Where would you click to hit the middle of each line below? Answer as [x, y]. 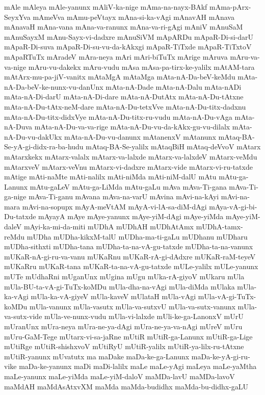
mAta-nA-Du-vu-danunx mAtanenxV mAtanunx [140, 136]
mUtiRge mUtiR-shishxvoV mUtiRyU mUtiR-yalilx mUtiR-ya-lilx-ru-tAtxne [124, 346]
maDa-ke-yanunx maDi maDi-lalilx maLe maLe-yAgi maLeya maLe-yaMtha [138, 366]
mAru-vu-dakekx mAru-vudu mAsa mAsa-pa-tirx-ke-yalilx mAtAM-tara [141, 67]
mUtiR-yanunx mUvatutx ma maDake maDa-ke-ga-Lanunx [97, 356]
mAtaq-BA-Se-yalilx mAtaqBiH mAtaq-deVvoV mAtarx [173, 147]
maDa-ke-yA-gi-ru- [221, 356]
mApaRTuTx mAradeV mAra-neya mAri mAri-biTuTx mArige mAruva [116, 56]
